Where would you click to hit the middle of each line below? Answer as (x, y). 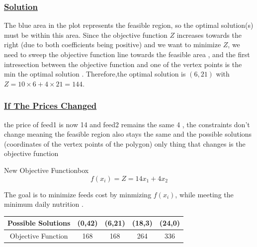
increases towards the (209, 35)
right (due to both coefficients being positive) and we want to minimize (113, 44)
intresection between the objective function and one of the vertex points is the (123, 64)
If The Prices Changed (50, 106)
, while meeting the (204, 194)
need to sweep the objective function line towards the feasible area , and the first (127, 54)
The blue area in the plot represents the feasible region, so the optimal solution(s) (129, 25)
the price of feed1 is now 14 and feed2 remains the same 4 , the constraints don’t (127, 124)
